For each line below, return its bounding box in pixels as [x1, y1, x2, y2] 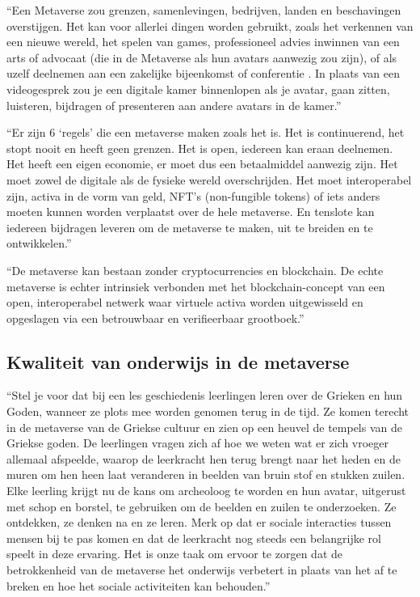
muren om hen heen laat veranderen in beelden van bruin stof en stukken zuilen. [6, 466, 405, 483]
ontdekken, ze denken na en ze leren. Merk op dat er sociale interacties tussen [6, 514, 392, 531]
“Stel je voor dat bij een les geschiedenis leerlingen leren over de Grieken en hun [6, 387, 403, 404]
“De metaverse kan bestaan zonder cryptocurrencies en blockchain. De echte [6, 261, 384, 278]
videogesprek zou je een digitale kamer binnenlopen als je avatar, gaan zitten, [6, 80, 390, 97]
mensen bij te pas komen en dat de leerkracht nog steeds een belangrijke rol [6, 529, 381, 546]
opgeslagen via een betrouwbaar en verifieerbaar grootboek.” [6, 309, 304, 326]
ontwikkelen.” [6, 235, 72, 252]
